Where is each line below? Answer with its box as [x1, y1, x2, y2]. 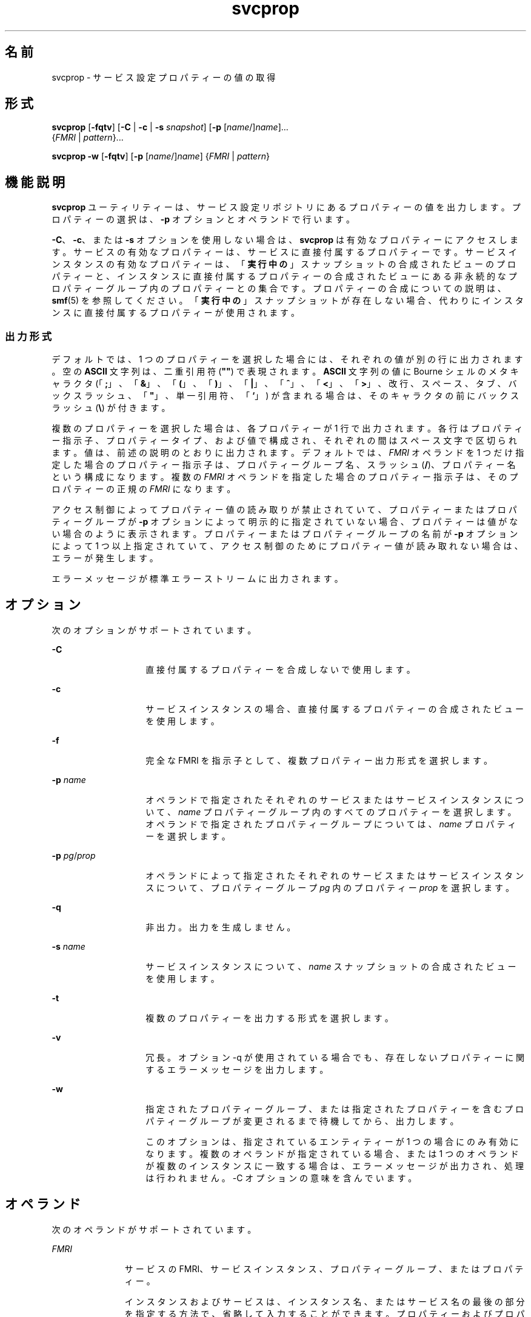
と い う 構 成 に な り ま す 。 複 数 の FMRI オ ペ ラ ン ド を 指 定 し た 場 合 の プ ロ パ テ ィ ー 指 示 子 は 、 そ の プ [52, 472, 518, 482]
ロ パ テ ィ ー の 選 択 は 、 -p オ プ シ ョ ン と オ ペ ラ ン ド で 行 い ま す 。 [52, 214, 355, 225]
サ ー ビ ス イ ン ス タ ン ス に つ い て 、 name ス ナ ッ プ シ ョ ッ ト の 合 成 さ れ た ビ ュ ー [145, 961, 516, 972]
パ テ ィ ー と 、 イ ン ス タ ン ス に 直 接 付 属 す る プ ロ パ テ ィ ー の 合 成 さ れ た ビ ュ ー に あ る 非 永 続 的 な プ [52, 271, 517, 282]
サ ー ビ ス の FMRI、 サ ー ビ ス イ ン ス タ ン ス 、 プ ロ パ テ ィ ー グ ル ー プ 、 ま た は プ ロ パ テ [124, 1263, 524, 1274]
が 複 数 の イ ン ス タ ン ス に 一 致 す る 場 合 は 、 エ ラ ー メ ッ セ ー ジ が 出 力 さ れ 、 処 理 [145, 1160, 524, 1171]
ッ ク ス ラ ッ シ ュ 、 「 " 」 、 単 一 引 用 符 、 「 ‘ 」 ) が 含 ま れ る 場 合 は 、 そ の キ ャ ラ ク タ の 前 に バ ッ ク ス [52, 390, 519, 401]
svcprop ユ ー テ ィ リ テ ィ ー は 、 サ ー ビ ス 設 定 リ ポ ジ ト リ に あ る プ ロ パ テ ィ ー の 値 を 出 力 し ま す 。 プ [52, 202, 521, 213]
